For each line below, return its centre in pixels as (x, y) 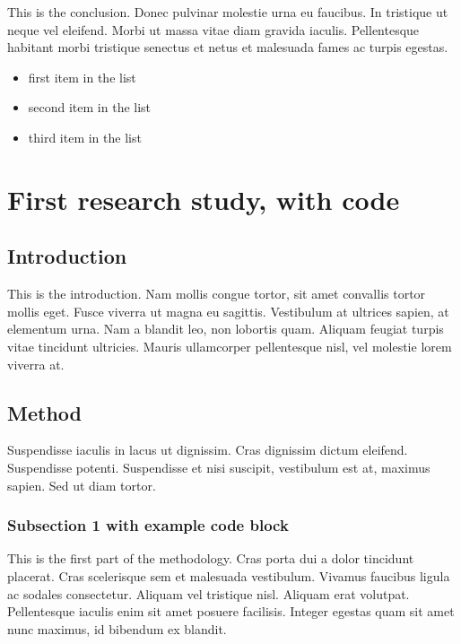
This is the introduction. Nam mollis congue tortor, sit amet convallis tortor (217, 294)
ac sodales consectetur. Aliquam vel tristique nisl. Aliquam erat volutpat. (209, 593)
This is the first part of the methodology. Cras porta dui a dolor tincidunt (211, 558)
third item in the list (85, 137)
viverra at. (36, 364)
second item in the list (90, 107)
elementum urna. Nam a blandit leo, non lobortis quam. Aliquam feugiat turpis (226, 329)
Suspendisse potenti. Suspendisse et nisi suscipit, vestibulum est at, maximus (219, 467)
